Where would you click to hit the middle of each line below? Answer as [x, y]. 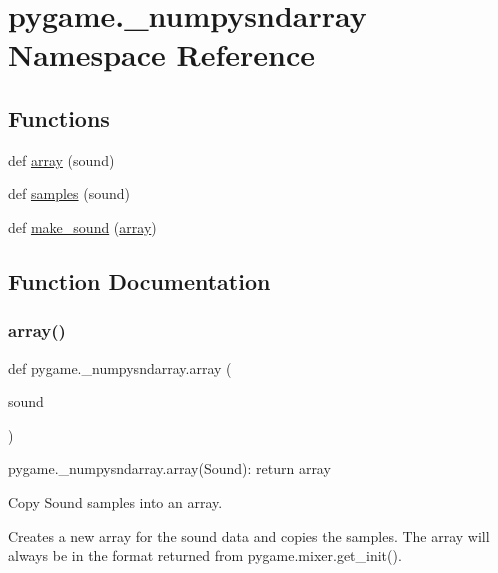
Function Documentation [139, 280]
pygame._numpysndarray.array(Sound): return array [169, 468]
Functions [59, 117]
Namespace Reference [161, 54]
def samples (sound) [69, 193]
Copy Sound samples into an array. [115, 501]
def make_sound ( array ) [82, 226]
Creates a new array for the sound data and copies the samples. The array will [249, 535]
